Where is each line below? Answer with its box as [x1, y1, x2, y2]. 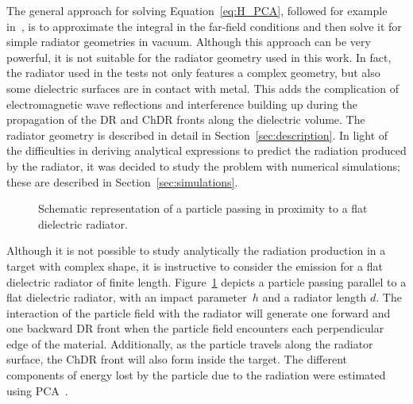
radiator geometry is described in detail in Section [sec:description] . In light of [6, 126, 388, 143]
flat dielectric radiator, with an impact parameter [6, 289, 247, 306]
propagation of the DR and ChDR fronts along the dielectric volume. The [6, 111, 365, 128]
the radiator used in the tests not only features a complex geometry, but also [6, 64, 380, 81]
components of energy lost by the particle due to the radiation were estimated [6, 367, 386, 383]
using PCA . [6, 382, 68, 398]
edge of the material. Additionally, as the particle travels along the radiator [6, 335, 373, 352]
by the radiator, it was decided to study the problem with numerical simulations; [6, 157, 400, 174]
